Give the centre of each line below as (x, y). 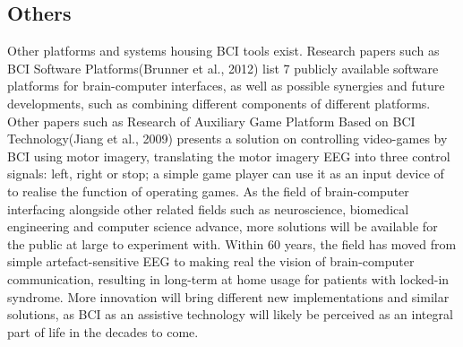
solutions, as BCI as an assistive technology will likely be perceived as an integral (230, 314)
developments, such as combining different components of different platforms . (219, 103)
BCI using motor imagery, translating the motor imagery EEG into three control (229, 156)
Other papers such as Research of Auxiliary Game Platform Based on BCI (211, 121)
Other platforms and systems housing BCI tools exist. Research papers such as (223, 51)
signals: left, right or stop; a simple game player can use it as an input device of (226, 173)
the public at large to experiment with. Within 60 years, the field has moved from (232, 243)
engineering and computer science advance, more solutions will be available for (223, 226)
